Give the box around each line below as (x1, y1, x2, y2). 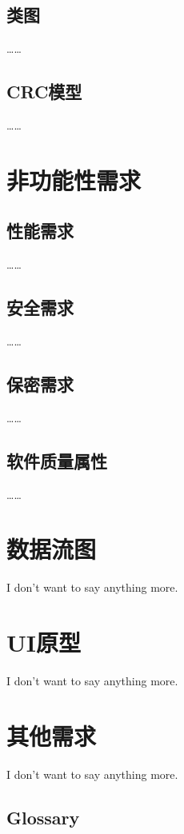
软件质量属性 (6, 448, 107, 473)
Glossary (6, 804, 80, 829)
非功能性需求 (6, 163, 142, 196)
